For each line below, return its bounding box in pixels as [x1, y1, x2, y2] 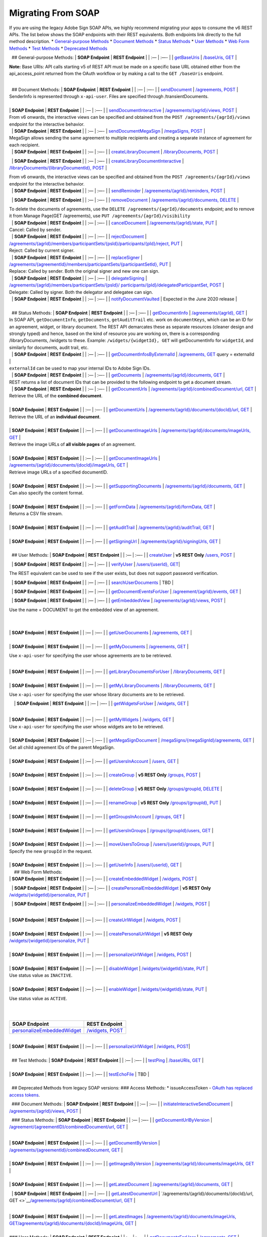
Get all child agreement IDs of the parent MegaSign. [9, 744, 115, 750]
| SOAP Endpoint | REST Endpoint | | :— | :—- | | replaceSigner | [11, 254, 143, 260]
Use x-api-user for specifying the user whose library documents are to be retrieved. [9, 692, 185, 698]
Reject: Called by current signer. [9, 247, 75, 253]
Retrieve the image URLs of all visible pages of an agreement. [9, 441, 136, 447]
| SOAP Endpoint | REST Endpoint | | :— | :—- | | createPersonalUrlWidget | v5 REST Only [9, 931, 193, 937]
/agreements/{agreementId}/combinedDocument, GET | [9, 1147, 123, 1153]
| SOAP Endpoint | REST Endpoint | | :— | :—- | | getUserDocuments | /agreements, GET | [9, 629, 192, 635]
